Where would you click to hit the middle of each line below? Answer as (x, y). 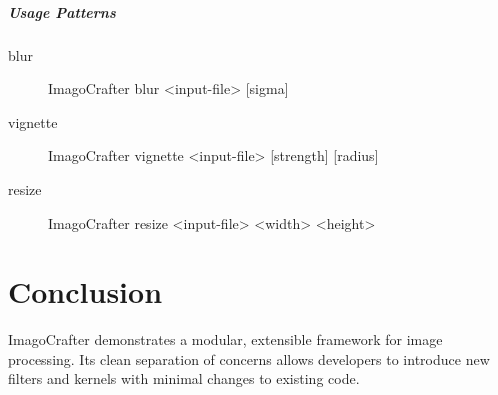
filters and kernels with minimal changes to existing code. (184, 378)
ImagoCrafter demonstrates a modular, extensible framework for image (225, 339)
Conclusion (85, 291)
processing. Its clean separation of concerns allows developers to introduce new (249, 358)
